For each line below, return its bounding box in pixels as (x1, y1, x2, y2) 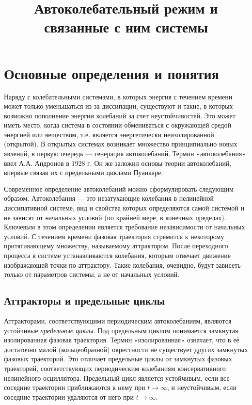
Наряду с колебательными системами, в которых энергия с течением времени (4, 91, 233, 101)
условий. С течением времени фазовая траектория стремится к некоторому (4, 231, 224, 241)
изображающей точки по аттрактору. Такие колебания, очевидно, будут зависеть (4, 259, 241, 270)
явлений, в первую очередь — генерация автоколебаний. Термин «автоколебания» (4, 148, 246, 159)
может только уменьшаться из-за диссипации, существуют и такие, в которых (4, 101, 233, 111)
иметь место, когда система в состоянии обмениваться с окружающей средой (4, 120, 231, 130)
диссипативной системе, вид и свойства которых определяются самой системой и (4, 203, 244, 213)
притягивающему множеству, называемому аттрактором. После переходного (4, 241, 228, 251)
